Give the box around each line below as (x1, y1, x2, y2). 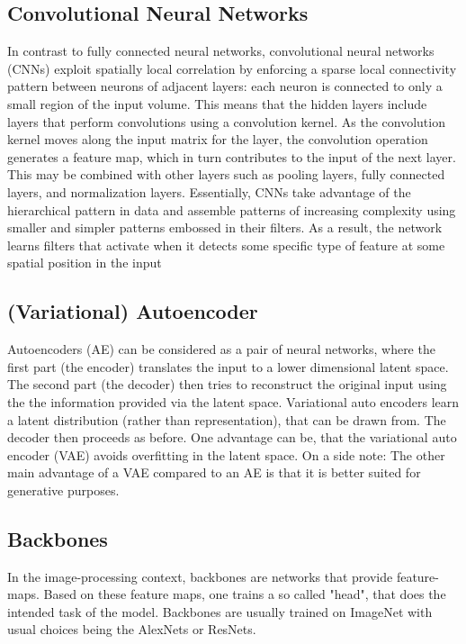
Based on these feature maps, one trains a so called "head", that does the (43, 585, 446, 603)
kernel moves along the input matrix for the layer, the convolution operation (7, 130, 428, 149)
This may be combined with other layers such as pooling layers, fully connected (7, 165, 445, 184)
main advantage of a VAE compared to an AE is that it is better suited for (7, 463, 421, 482)
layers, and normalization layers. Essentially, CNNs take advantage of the (7, 182, 411, 201)
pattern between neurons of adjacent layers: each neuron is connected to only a (7, 77, 443, 95)
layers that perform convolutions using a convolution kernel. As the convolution (7, 112, 445, 131)
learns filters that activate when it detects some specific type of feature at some (7, 235, 445, 254)
